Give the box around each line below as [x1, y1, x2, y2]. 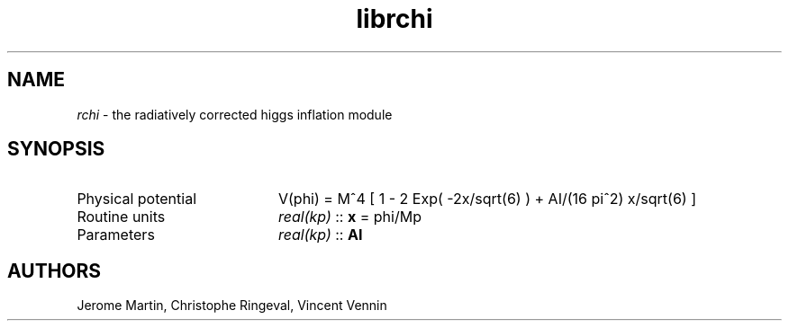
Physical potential [77, 190, 197, 208]
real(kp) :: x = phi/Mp [277, 208, 422, 226]
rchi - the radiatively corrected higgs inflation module [77, 106, 393, 122]
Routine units [77, 208, 166, 226]
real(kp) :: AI [277, 226, 363, 244]
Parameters [77, 226, 155, 244]
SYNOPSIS [7, 137, 105, 161]
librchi [356, 4, 433, 34]
